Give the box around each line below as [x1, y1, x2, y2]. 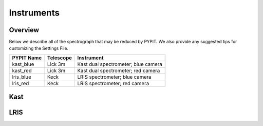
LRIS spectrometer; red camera [77, 80, 150, 87]
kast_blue [12, 61, 34, 68]
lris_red [12, 80, 29, 87]
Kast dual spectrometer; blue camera [77, 61, 163, 68]
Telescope [47, 54, 72, 61]
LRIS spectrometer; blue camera [77, 73, 151, 80]
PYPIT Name [12, 54, 42, 61]
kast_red [12, 67, 32, 74]
